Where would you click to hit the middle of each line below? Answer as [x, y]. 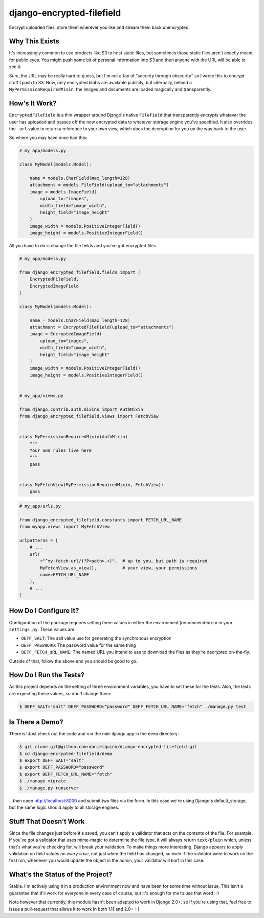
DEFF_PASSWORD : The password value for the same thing [79, 645]
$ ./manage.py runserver [49, 788]
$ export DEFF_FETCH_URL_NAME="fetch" [66, 774]
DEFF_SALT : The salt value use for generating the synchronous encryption [96, 638]
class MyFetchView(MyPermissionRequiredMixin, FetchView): [91, 485]
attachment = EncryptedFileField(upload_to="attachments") [102, 327]
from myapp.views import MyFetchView [65, 527]
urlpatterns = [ [39, 540]
